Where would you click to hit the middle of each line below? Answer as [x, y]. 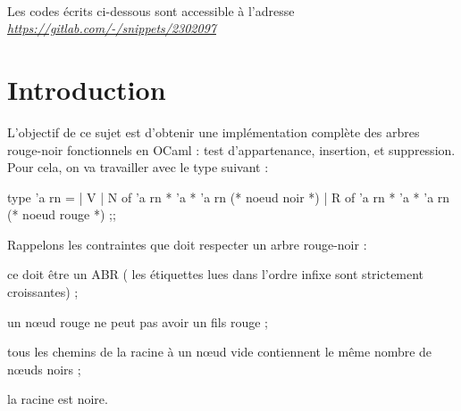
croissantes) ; [43, 292]
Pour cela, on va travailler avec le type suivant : [138, 167]
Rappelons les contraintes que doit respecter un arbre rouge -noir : [187, 244]
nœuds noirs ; [44, 369]
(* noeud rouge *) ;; [62, 214]
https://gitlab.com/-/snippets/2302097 [112, 28]
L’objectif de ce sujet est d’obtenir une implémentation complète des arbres [214, 132]
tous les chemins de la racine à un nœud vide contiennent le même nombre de [220, 352]
